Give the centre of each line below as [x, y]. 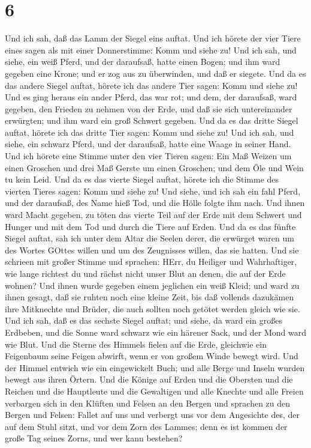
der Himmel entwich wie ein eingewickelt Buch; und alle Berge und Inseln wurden [155, 367]
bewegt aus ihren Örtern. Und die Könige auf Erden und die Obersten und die [149, 379]
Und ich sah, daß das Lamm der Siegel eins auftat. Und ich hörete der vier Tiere [153, 38]
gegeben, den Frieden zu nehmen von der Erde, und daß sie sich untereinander [149, 108]
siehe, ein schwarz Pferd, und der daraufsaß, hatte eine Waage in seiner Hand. [148, 144]
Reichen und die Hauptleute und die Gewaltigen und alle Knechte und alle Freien [154, 391]
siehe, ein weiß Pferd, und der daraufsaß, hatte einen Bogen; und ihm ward [143, 62]
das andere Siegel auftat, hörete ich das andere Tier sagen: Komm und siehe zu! [151, 85]
